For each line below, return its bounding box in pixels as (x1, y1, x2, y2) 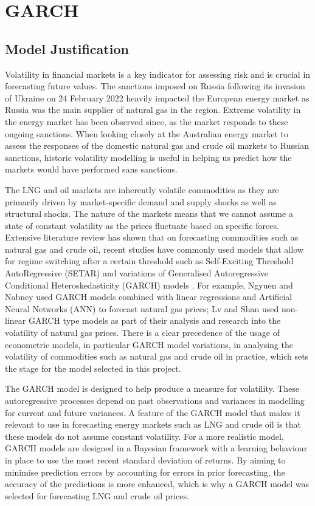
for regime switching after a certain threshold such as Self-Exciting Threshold (5, 255, 294, 267)
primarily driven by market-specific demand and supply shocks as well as (5, 195, 277, 208)
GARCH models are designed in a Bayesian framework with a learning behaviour (5, 442, 308, 454)
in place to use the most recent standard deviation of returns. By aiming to (5, 453, 286, 466)
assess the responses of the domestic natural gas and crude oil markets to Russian (5, 139, 310, 152)
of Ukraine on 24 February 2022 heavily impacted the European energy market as (5, 91, 310, 104)
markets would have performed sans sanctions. (5, 163, 178, 176)
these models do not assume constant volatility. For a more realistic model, (5, 429, 284, 442)
